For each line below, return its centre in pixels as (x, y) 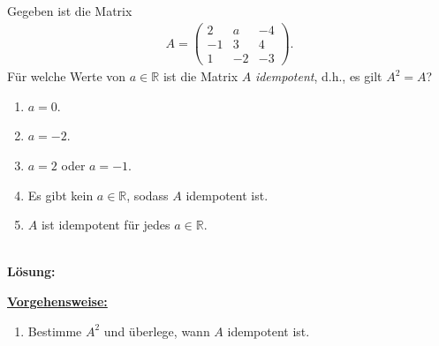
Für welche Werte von (67, 76)
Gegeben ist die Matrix (70, 11)
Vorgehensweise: (57, 301)
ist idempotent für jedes (106, 225)
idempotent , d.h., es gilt (318, 76)
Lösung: (31, 271)
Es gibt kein (61, 195)
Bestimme (55, 331)
